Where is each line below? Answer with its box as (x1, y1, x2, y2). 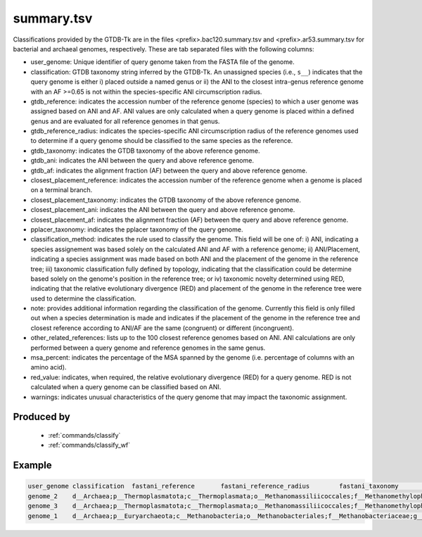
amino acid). (30, 363, 67, 372)
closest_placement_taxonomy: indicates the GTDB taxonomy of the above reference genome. (30, 196, 302, 204)
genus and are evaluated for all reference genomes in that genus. (30, 117, 220, 125)
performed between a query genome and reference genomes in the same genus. (30, 343, 266, 352)
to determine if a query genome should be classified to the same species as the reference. (30, 137, 293, 145)
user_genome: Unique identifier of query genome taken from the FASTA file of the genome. (30, 58, 295, 66)
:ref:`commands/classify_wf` (48, 441, 130, 450)
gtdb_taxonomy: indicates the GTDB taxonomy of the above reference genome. (30, 146, 260, 155)
